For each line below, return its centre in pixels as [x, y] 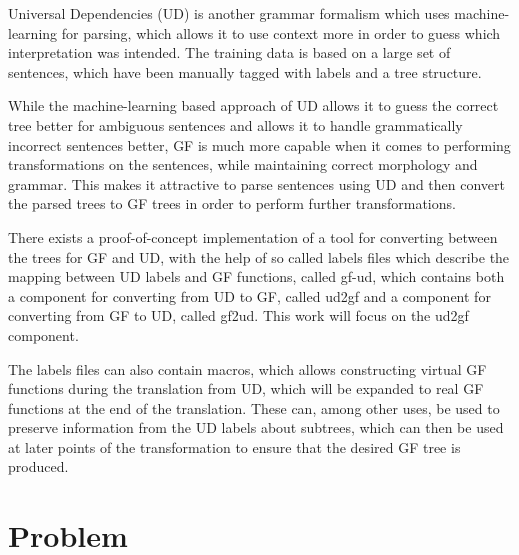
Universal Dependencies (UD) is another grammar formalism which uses [229, 13]
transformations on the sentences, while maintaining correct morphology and [243, 164]
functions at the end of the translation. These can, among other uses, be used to [254, 407]
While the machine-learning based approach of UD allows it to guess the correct [253, 105]
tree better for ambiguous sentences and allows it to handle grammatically [235, 124]
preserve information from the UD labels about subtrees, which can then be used [256, 427]
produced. [38, 466]
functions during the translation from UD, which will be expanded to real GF [246, 388]
